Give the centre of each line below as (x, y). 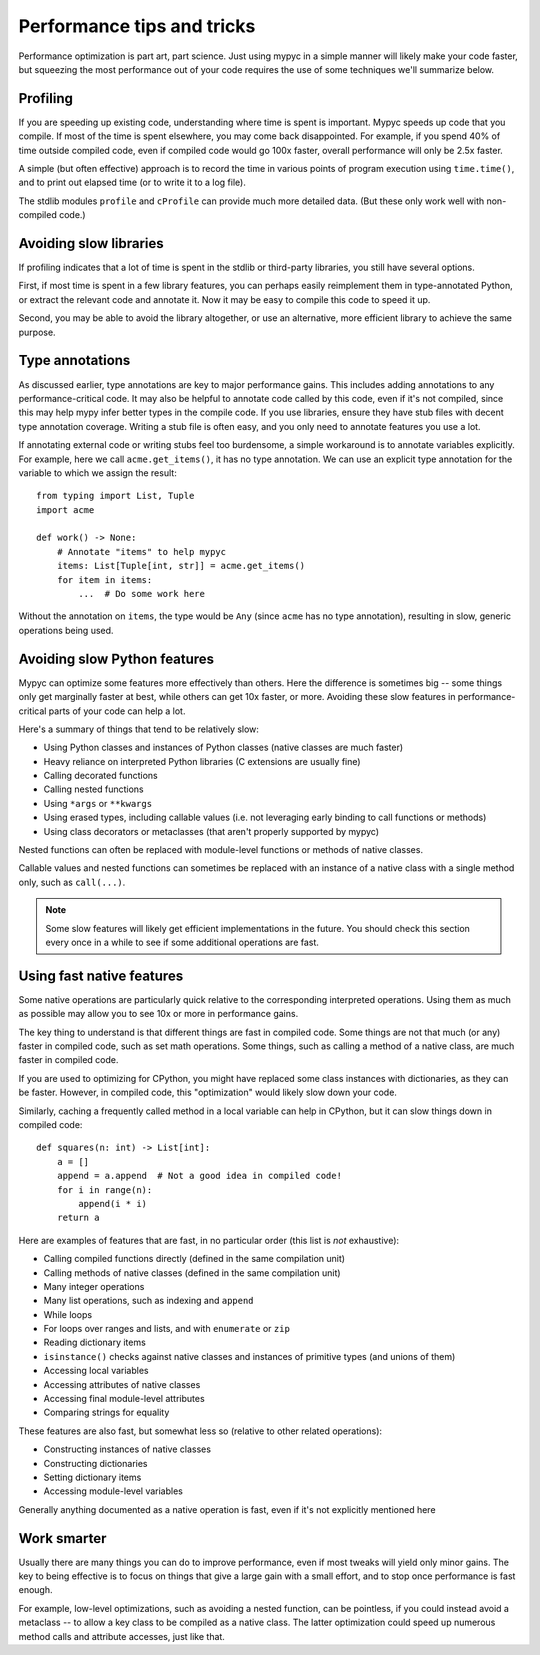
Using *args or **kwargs (98, 803)
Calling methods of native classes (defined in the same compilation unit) (192, 1272)
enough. (36, 1590)
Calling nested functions (93, 789)
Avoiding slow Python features (116, 658)
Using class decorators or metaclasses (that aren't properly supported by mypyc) (211, 831)
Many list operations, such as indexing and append (148, 1301)
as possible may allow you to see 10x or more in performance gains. (158, 1014)
